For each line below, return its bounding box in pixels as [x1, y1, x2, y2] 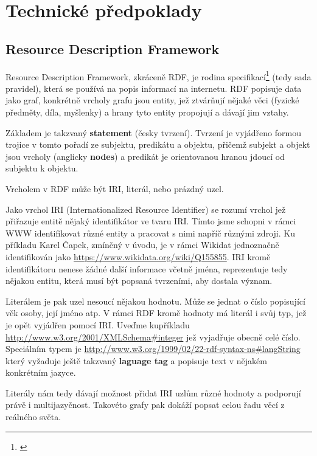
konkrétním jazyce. [5, 366, 76, 379]
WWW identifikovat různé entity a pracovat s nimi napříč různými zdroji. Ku [5, 226, 295, 239]
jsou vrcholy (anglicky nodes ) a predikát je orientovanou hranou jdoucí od [5, 150, 285, 162]
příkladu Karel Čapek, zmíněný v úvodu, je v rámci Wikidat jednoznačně [5, 238, 279, 251]
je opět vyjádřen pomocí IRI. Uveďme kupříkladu [5, 318, 190, 331]
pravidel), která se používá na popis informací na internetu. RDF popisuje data [5, 81, 302, 94]
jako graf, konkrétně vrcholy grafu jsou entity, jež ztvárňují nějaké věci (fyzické [5, 94, 299, 106]
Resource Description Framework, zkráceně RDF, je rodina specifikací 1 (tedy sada [5, 68, 312, 83]
